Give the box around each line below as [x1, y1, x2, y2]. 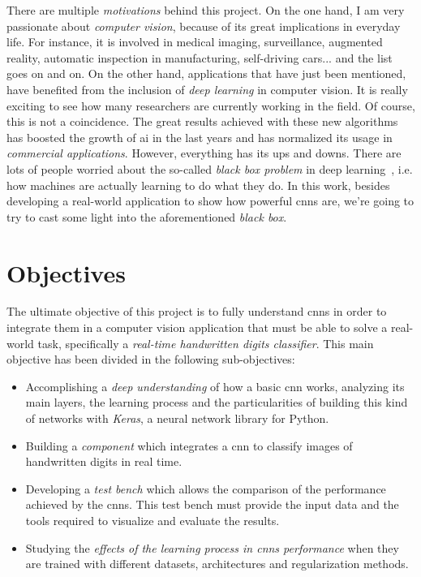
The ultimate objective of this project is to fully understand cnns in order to [6, 303, 387, 320]
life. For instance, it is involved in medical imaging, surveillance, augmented [6, 33, 383, 50]
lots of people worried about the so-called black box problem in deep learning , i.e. [6, 160, 413, 177]
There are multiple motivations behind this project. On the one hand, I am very [6, 2, 405, 18]
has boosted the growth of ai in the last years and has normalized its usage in [6, 128, 393, 145]
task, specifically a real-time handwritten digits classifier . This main [37, 334, 374, 351]
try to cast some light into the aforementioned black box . [6, 208, 287, 225]
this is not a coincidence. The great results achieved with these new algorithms [6, 113, 398, 130]
